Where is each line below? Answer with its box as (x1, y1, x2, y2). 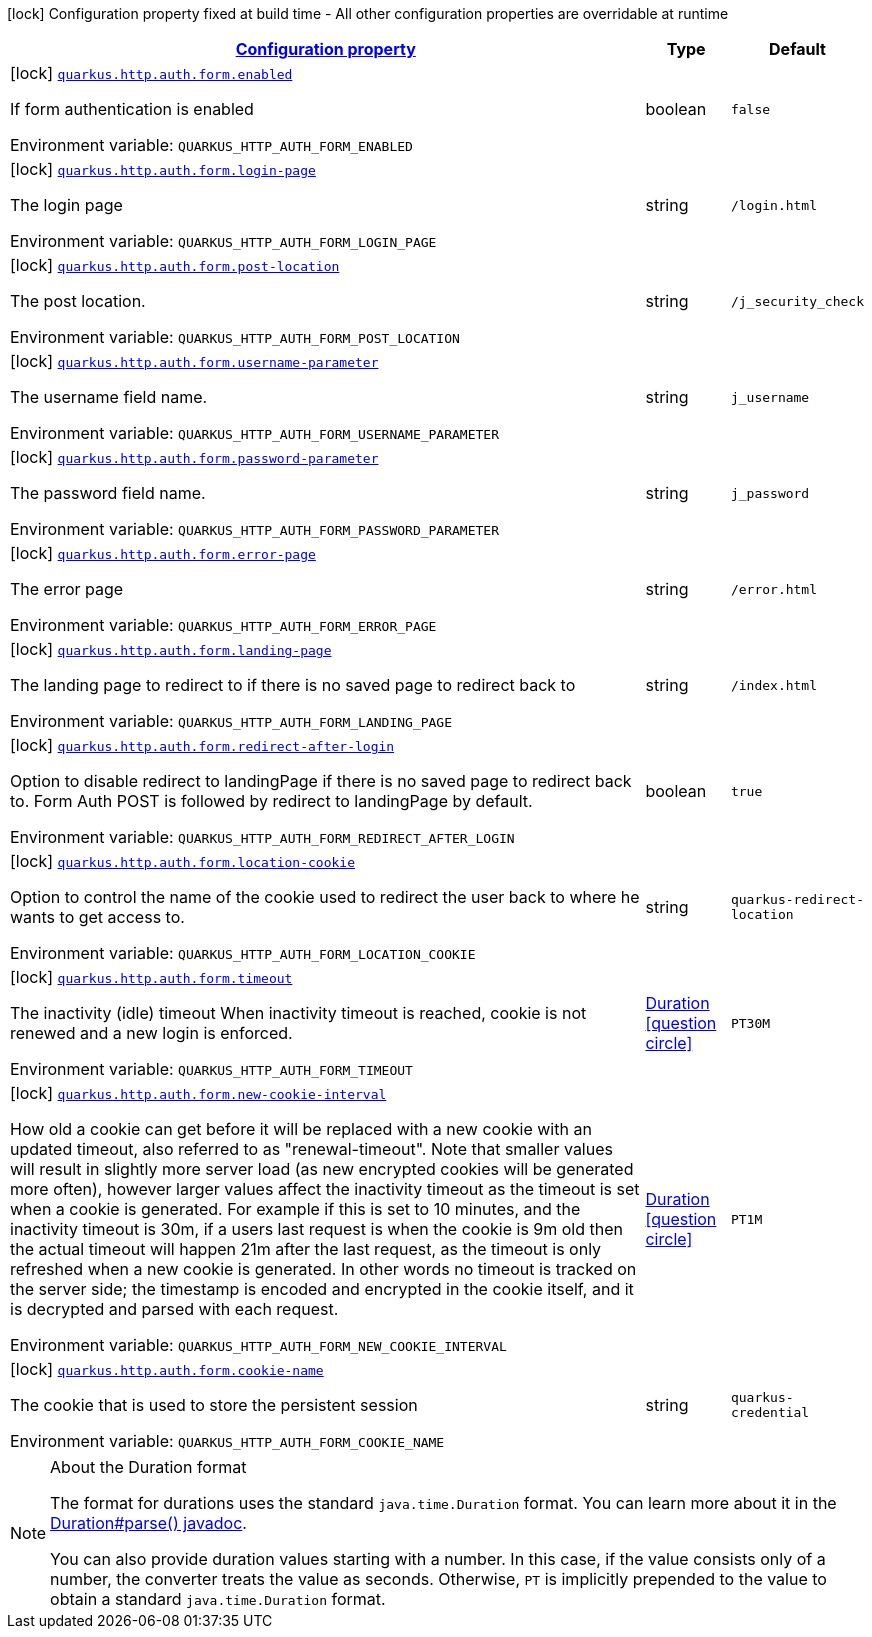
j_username (730, 389, 810, 405)
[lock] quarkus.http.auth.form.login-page (10, 159, 316, 179)
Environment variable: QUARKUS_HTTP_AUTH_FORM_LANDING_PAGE (10, 711, 453, 731)
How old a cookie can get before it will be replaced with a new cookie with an (10, 1119, 592, 1139)
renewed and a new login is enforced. (10, 1023, 293, 1043)
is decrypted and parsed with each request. (10, 1299, 339, 1319)
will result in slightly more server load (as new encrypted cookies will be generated (10, 1159, 634, 1179)
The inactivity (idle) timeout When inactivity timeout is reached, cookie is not (10, 1003, 587, 1023)
